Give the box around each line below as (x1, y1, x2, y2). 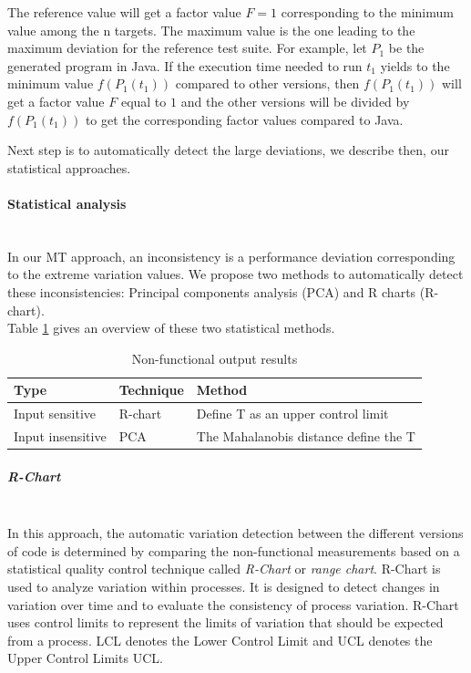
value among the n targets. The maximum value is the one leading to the (7, 20, 415, 39)
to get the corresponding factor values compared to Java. (85, 109, 404, 129)
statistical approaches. (7, 158, 131, 177)
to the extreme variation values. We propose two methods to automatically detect (7, 264, 464, 284)
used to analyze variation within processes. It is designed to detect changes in (7, 577, 440, 596)
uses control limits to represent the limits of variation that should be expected (7, 613, 444, 632)
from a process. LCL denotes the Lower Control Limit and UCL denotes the (7, 630, 433, 649)
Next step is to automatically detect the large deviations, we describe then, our (7, 140, 449, 160)
